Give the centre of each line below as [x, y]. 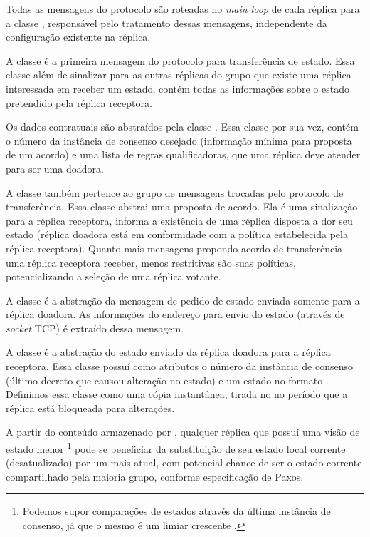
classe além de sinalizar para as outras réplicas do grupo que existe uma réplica [179, 75]
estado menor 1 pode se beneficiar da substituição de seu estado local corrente [176, 447]
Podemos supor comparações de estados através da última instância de [176, 511]
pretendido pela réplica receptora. [79, 102]
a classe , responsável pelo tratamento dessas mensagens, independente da [166, 22]
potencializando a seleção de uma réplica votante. [113, 276]
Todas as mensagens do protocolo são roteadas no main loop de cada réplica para [183, 9]
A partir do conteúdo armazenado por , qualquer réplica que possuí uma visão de [183, 432]
